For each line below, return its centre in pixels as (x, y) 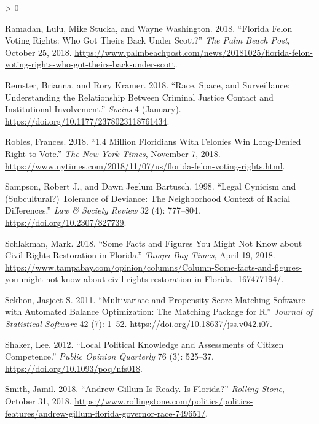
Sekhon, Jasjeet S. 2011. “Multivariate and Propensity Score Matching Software (155, 299)
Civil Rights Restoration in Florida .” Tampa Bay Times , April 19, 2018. (140, 255)
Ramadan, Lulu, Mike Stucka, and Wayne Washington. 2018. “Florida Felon (149, 28)
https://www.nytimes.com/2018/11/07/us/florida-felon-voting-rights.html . (145, 165)
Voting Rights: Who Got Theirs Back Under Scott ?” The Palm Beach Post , (148, 40)
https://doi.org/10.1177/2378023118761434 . (87, 121)
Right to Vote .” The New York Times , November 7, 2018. (113, 153)
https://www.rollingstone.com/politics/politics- (164, 401)
